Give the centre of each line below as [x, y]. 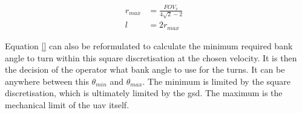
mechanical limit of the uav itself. [67, 104]
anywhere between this [47, 81]
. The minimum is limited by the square [216, 81]
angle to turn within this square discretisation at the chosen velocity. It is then [151, 57]
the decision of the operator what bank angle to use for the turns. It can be [145, 69]
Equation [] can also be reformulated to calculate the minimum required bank [149, 45]
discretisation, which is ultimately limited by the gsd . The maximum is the [144, 93]
